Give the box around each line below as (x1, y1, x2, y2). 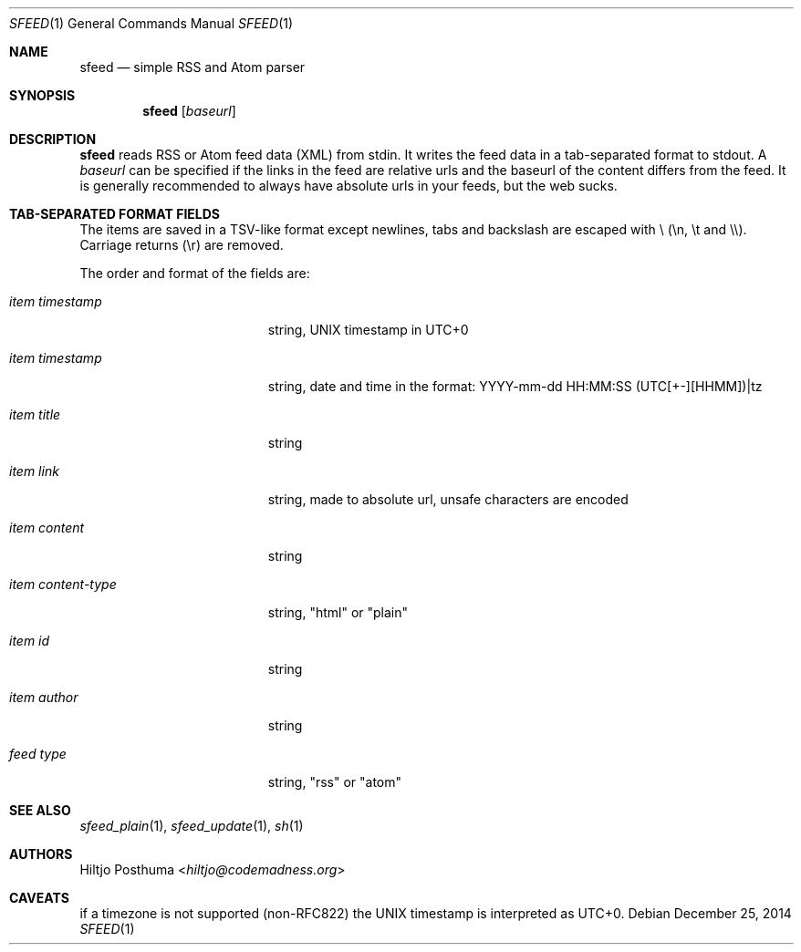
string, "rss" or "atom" (267, 774, 402, 790)
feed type (9, 746, 67, 761)
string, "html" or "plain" (267, 605, 409, 620)
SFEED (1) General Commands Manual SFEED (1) (9, 16, 294, 31)
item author (9, 689, 78, 705)
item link (9, 463, 59, 479)
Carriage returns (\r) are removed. (79, 237, 284, 253)
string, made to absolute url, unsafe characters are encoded (267, 492, 629, 507)
